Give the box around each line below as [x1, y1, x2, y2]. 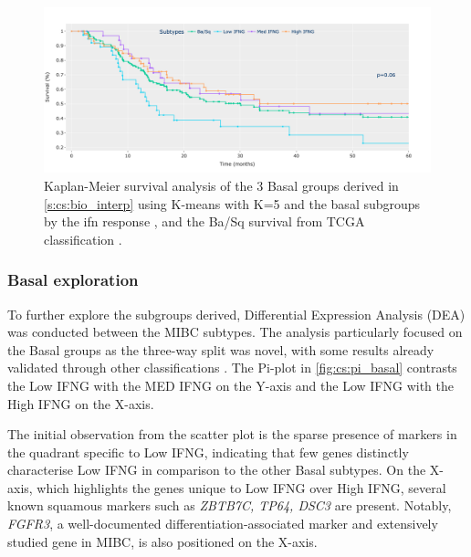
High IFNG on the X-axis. [7, 394, 154, 413]
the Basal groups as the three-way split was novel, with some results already [7, 340, 434, 359]
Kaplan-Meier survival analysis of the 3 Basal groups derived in [44, 175, 399, 194]
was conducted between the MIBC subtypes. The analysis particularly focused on [7, 322, 463, 342]
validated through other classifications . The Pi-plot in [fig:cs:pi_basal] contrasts [7, 358, 457, 377]
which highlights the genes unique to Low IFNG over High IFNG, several [37, 478, 446, 497]
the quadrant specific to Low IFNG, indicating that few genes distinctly [7, 442, 409, 461]
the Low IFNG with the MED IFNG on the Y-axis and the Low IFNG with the [7, 375, 454, 394]
